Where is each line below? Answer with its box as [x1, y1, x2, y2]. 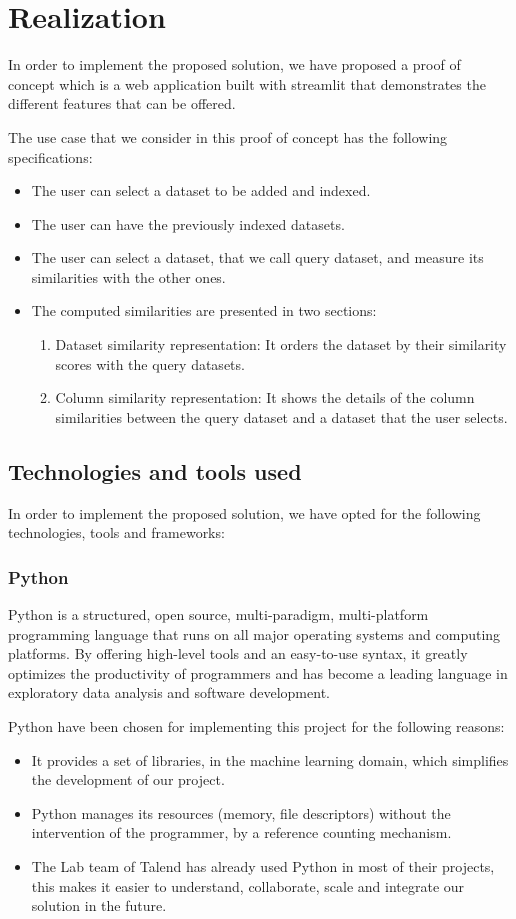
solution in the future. [31, 895, 167, 916]
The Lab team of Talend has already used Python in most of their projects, [31, 855, 495, 876]
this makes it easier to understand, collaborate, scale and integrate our [31, 875, 465, 896]
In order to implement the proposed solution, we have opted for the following [8, 502, 481, 523]
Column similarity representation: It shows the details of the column [55, 387, 475, 408]
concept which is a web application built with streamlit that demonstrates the [8, 73, 486, 94]
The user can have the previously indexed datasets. [31, 213, 345, 234]
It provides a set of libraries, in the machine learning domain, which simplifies [31, 749, 509, 770]
